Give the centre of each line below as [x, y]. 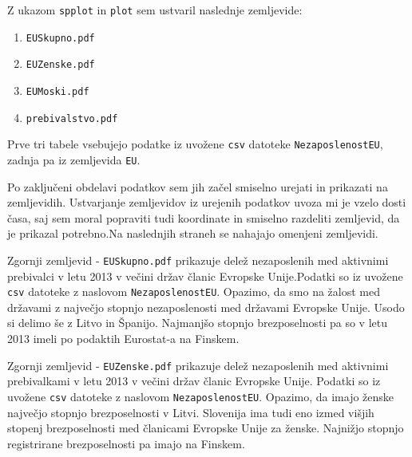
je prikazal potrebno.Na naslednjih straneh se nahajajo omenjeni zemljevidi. [193, 233]
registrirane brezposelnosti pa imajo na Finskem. [126, 443]
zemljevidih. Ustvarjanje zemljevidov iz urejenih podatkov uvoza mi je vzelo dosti [207, 202]
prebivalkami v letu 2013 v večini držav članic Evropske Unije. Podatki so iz [194, 381]
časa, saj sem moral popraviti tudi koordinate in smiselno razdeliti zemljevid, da [204, 217]
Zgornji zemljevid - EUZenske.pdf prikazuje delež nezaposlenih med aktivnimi [198, 365]
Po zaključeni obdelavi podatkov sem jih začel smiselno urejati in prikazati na [198, 186]
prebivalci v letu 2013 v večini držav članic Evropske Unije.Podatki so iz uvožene [205, 276]
